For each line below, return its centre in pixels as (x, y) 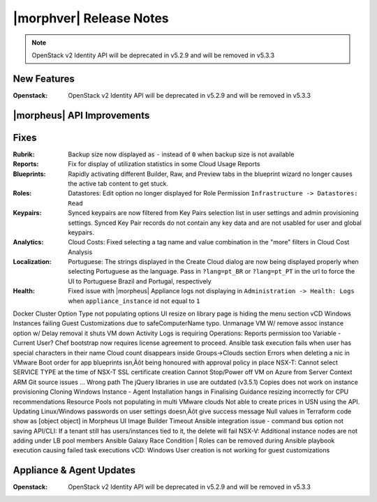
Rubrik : (24, 154)
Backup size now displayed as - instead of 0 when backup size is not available (181, 154)
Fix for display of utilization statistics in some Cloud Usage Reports (164, 164)
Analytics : (28, 242)
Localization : (32, 262)
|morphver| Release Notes (91, 18)
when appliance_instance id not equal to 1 (134, 301)
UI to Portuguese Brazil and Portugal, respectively (140, 281)
